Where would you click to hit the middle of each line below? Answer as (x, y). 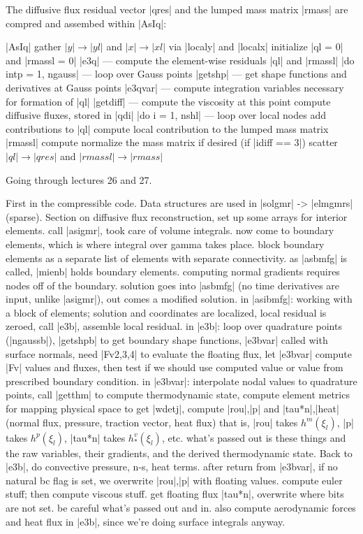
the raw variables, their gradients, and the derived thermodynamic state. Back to (179, 453)
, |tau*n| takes (95, 437)
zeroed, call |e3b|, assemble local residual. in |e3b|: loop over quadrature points (174, 326)
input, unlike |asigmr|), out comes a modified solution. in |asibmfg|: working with (179, 299)
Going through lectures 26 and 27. (79, 179)
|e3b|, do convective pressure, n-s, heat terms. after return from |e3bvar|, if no (172, 467)
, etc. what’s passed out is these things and (254, 437)
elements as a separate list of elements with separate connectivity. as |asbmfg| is (177, 258)
